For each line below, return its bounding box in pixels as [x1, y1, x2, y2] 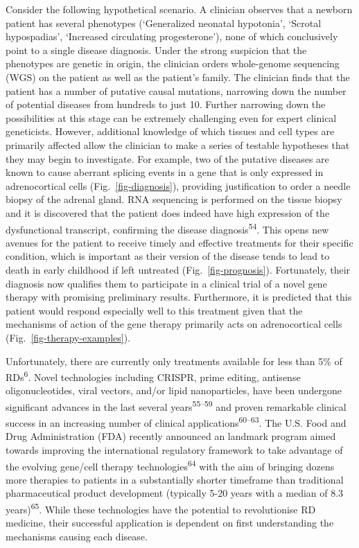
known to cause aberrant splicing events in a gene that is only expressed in [6, 165, 324, 179]
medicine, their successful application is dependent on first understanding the [6, 515, 334, 530]
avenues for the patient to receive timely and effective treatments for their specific [6, 235, 353, 249]
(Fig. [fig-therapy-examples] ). [6, 330, 131, 344]
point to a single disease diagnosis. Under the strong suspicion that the [6, 42, 307, 57]
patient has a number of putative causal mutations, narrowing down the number [6, 83, 347, 98]
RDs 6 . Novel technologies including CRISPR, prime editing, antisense [6, 368, 301, 384]
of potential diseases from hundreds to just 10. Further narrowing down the [6, 97, 326, 112]
